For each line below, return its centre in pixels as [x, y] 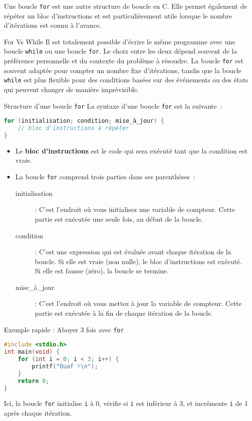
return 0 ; [34, 381]
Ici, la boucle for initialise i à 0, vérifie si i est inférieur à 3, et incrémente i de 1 [126, 403]
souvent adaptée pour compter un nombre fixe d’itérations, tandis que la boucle [123, 70]
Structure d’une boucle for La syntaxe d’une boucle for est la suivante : [113, 105]
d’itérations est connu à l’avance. [53, 25]
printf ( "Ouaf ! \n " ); [65, 366]
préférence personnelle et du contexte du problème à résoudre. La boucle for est [124, 61]
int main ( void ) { [32, 352]
